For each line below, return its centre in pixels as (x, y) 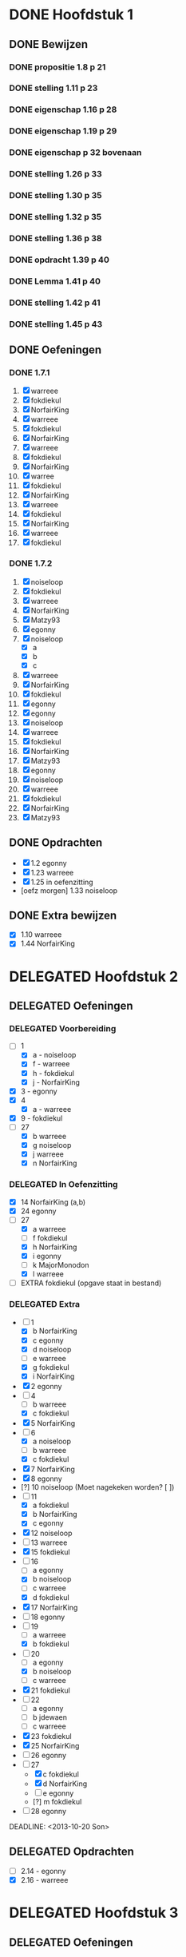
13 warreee (49, 1542)
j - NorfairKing (56, 1082)
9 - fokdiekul (42, 1118)
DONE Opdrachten (56, 843)
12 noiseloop (51, 1533)
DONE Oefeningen (55, 349)
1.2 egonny (49, 863)
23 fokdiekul (51, 1737)
